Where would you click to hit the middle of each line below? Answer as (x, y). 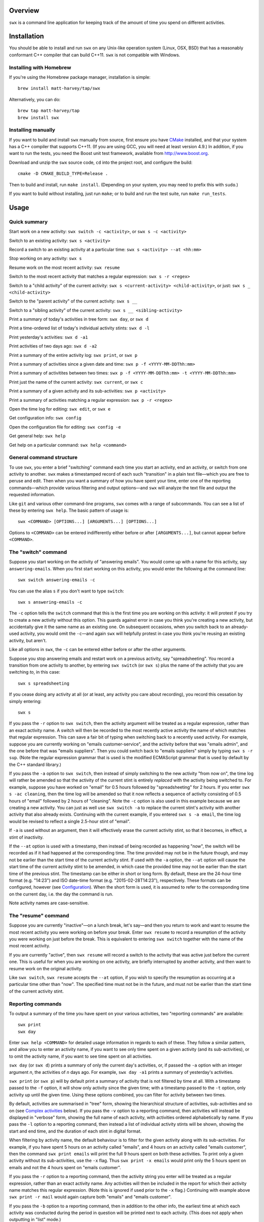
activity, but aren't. (28, 640)
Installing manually (32, 130)
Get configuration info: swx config (45, 418)
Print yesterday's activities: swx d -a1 (48, 337)
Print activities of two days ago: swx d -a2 (53, 346)
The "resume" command (39, 916)
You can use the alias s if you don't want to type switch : (66, 591)
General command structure (43, 458)
